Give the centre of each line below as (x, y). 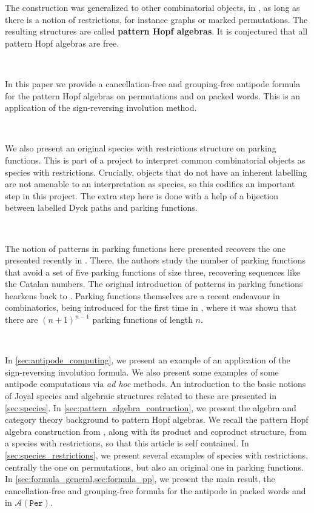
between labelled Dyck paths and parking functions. (101, 207)
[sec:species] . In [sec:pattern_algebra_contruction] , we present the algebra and (151, 407)
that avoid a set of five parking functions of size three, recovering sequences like (153, 272)
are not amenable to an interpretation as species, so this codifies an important (150, 184)
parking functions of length (142, 319)
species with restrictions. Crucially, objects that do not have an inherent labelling (156, 172)
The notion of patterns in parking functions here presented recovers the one (145, 248)
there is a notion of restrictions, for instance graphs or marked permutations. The (156, 19)
